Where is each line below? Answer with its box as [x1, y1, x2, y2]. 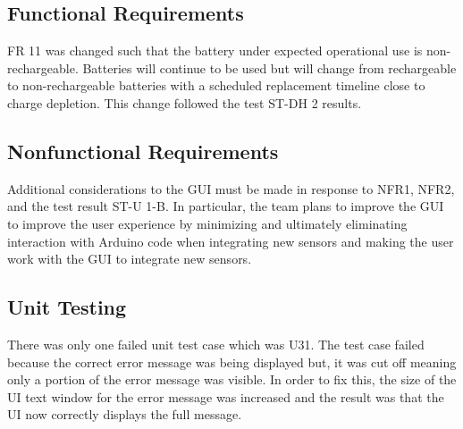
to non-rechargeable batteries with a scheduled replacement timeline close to [7, 76, 425, 95]
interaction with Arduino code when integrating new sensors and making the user [7, 231, 454, 250]
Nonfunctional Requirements [7, 137, 279, 164]
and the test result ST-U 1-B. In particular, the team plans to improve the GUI [7, 197, 444, 215]
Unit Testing [7, 293, 127, 321]
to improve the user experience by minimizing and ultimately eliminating [7, 214, 408, 232]
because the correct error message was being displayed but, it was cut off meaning [7, 352, 457, 371]
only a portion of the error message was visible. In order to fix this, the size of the [7, 370, 457, 389]
